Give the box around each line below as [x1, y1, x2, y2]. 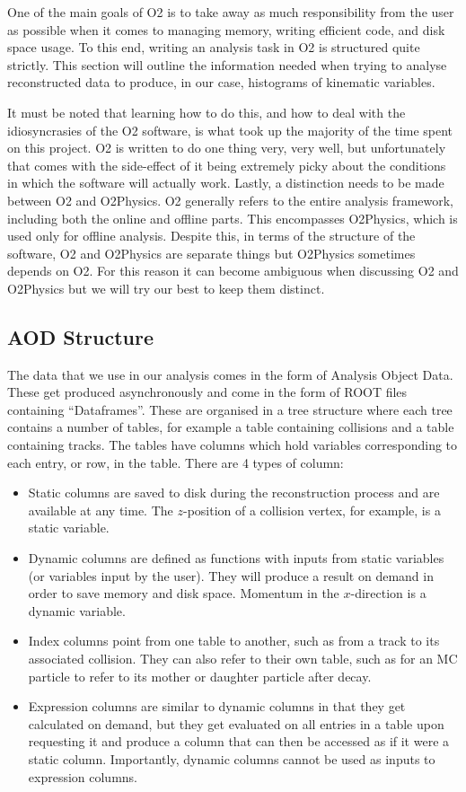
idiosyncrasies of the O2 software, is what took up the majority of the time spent [7, 120, 453, 139]
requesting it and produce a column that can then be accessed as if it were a [28, 732, 450, 751]
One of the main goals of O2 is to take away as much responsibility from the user [7, 3, 454, 21]
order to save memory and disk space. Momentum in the [28, 584, 339, 603]
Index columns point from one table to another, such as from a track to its [28, 631, 440, 650]
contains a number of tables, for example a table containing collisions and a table [7, 418, 454, 436]
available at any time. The [28, 500, 173, 519]
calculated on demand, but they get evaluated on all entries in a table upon [28, 714, 444, 733]
